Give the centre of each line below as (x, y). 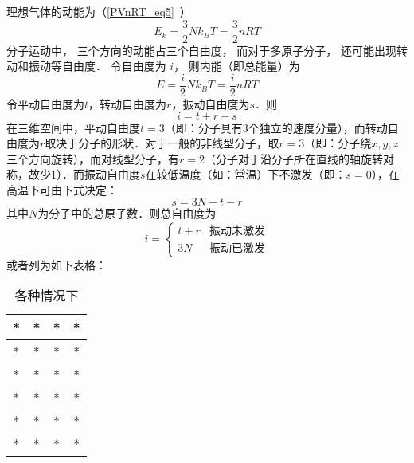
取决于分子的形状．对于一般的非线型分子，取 (162, 143)
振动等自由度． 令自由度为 (97, 66)
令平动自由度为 (45, 103)
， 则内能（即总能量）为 (237, 66)
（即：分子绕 (338, 143)
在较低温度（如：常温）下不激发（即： (246, 174)
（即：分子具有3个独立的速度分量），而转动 (276, 127)
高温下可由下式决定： (62, 189)
